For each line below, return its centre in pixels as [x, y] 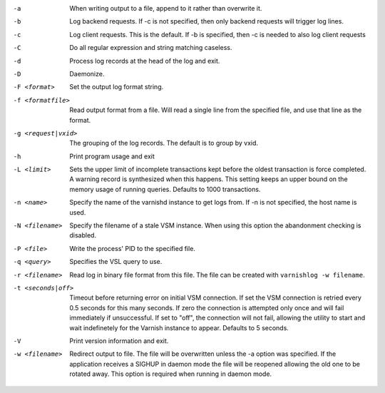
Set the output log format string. [117, 87]
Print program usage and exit [112, 156]
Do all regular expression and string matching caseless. [151, 48]
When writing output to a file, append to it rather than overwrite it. [166, 8]
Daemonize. [87, 73]
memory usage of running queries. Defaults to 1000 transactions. [165, 189]
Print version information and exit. [119, 341]
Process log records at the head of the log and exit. [145, 61]
